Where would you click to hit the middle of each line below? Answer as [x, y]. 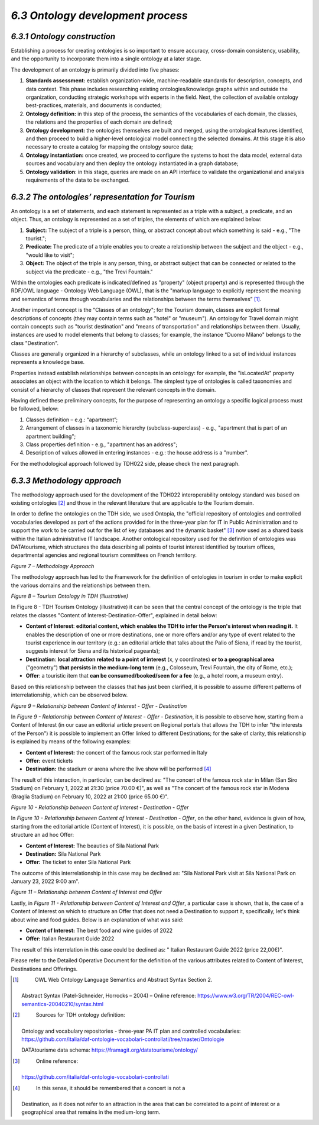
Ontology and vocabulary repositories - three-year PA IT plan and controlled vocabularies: [131, 1031]
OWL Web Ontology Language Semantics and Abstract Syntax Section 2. [123, 979]
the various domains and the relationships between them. [81, 585]
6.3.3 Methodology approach [66, 480]
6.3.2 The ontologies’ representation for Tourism [103, 197]
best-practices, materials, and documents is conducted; [94, 105]
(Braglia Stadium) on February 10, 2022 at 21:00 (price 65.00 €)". [90, 797]
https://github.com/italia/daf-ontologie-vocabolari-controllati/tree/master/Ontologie [123, 1039]
